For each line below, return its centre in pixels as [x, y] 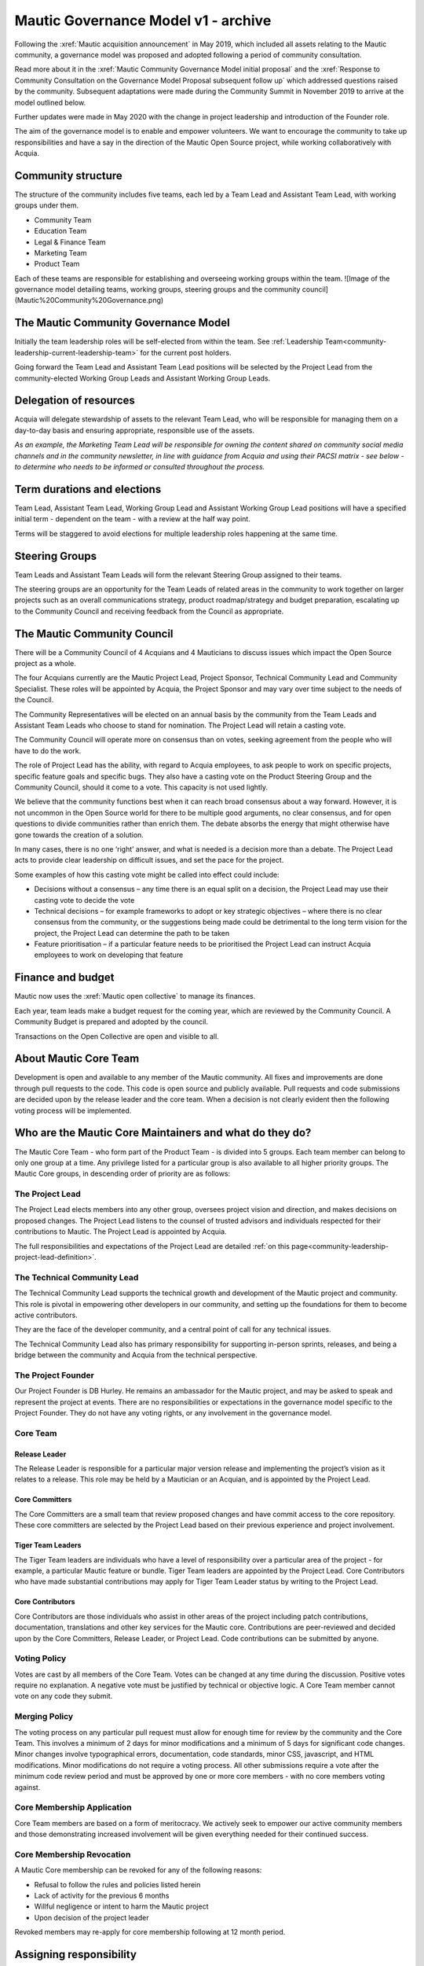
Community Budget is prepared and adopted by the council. [111, 1022]
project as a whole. [45, 664]
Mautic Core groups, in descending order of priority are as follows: [122, 1174]
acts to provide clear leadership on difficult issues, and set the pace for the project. [149, 860]
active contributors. [46, 1315]
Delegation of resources [75, 401]
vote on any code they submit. [64, 1696]
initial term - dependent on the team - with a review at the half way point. [132, 519]
